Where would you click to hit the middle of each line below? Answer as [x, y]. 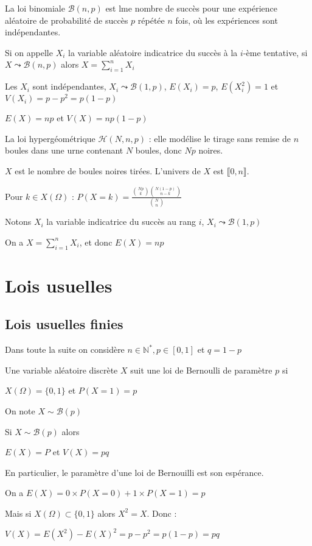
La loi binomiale [35, 8]
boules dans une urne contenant [64, 150]
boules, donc [158, 150]
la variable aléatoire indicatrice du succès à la [153, 52]
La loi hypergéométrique [50, 138]
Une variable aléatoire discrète [61, 370]
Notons [18, 222]
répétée [151, 20]
